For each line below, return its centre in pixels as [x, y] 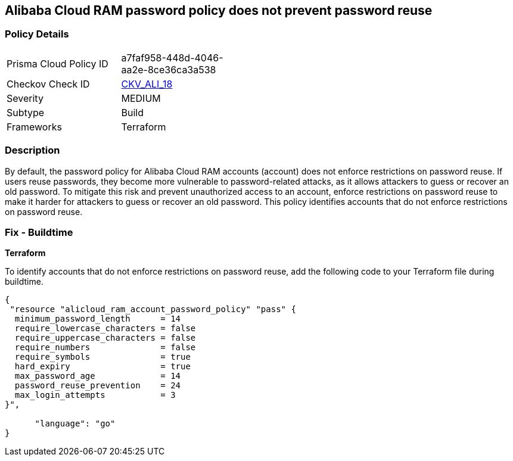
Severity [25, 98]
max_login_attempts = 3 [95, 395]
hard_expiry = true [102, 367]
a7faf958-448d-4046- [172, 57]
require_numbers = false [105, 348]
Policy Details [37, 34]
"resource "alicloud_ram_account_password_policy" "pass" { [153, 309]
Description [32, 150]
